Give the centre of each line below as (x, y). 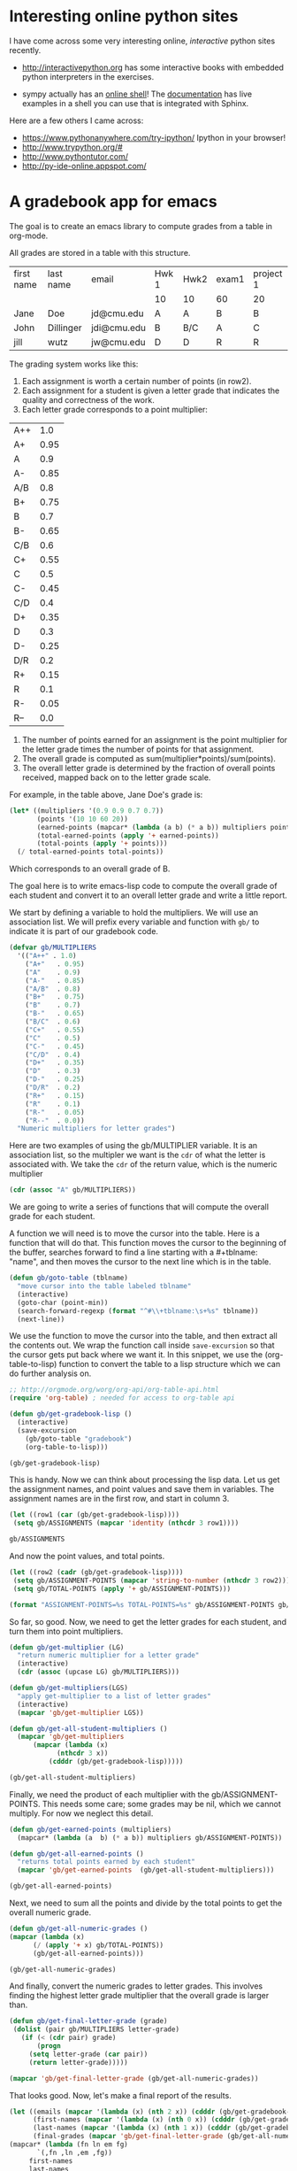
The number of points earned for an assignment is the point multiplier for (155, 739)
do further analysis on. (50, 1373)
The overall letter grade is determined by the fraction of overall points (148, 768)
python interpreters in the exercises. (88, 76)
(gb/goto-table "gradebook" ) (79, 1439)
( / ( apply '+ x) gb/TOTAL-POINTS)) (98, 1945)
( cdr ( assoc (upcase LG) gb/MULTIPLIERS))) (98, 1672)
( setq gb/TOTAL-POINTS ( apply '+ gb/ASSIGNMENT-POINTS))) (122, 1588)
